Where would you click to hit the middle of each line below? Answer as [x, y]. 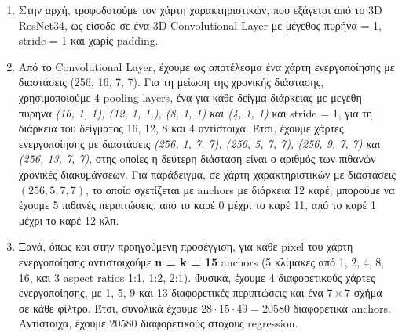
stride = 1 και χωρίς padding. [88, 40]
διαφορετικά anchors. [342, 307]
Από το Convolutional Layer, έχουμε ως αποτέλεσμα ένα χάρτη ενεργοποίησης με [206, 66]
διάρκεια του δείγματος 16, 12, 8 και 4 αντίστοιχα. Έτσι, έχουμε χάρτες [181, 128]
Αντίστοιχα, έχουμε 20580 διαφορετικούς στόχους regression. [158, 323]
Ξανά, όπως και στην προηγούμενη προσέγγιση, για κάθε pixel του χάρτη [186, 246]
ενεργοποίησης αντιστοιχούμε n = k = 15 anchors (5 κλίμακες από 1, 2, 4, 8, [201, 261]
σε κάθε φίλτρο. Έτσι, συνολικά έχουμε [108, 307]
